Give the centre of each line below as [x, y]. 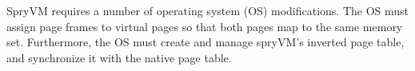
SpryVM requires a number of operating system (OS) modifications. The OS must [208, 10]
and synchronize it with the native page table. [119, 57]
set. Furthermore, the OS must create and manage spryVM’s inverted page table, [206, 42]
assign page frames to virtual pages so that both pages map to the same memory [205, 26]
